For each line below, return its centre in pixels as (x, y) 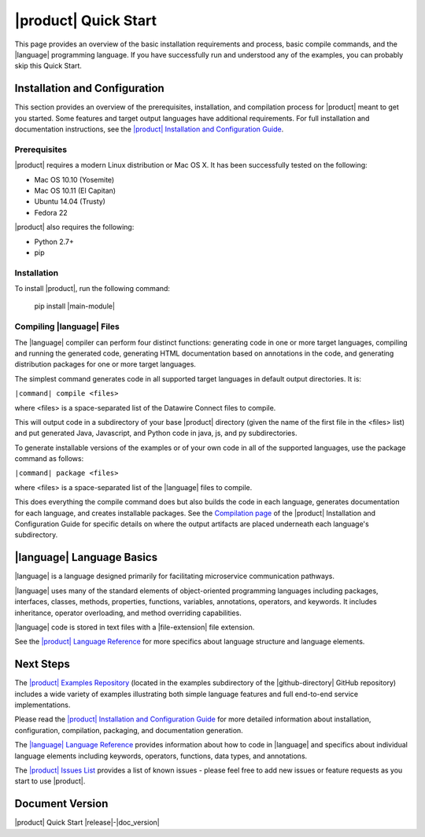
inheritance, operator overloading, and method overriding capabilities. (128, 613)
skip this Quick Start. (48, 66)
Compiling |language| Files (67, 326)
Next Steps (42, 664)
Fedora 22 (51, 212)
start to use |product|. (50, 781)
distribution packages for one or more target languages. (105, 364)
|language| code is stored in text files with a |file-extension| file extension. (135, 627)
